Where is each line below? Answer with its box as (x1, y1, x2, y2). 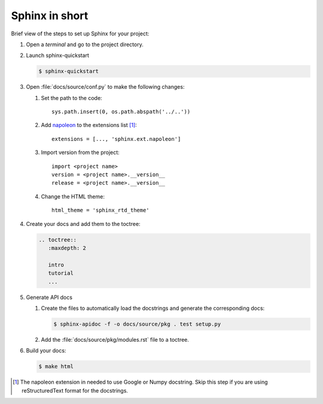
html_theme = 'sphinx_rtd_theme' (51, 207, 150, 214)
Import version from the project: (41, 149, 120, 156)
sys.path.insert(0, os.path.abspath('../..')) (51, 108, 191, 115)
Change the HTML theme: (41, 192, 105, 200)
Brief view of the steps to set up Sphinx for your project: (11, 30, 150, 37)
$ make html (38, 363, 74, 370)
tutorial (48, 270, 74, 277)
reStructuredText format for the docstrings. (22, 387, 129, 394)
